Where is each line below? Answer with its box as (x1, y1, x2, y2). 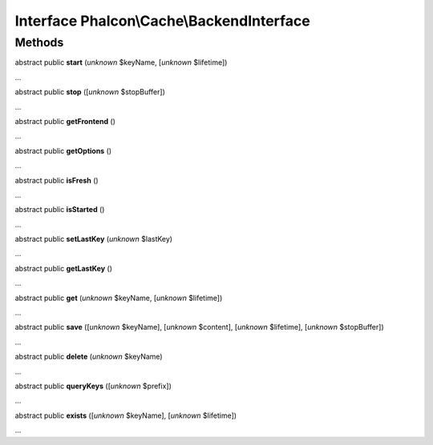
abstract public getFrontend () (14, 116, 116, 126)
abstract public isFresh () (14, 175, 99, 185)
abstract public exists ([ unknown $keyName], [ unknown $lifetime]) (14, 411, 237, 420)
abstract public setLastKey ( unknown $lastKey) (14, 235, 172, 244)
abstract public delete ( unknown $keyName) (14, 352, 164, 362)
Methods (14, 35, 64, 50)
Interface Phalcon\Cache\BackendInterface (14, 12, 310, 30)
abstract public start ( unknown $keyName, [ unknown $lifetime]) (14, 58, 228, 67)
